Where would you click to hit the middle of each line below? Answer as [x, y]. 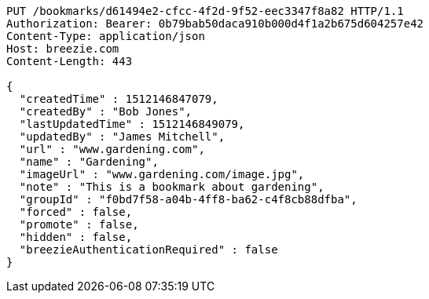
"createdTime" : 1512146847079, [119, 99]
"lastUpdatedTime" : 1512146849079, [132, 124]
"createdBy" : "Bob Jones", [106, 111]
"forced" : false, [76, 212]
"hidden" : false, [76, 237]
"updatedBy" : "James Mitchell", [122, 137]
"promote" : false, [79, 224]
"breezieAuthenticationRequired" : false [148, 250]
